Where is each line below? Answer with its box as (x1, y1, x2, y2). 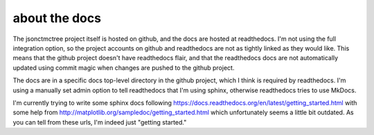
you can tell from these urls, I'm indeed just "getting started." (12, 118, 187, 126)
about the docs (12, 10, 102, 26)
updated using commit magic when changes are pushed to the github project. (12, 63, 235, 72)
